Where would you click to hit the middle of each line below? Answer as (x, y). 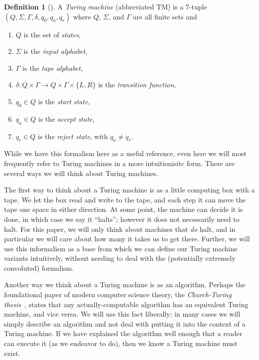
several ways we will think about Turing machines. (81, 173)
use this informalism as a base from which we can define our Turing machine (121, 248)
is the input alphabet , (55, 51)
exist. (12, 353)
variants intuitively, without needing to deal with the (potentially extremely (120, 258)
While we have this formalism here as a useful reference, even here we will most (125, 153)
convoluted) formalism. (39, 268)
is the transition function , (137, 85)
